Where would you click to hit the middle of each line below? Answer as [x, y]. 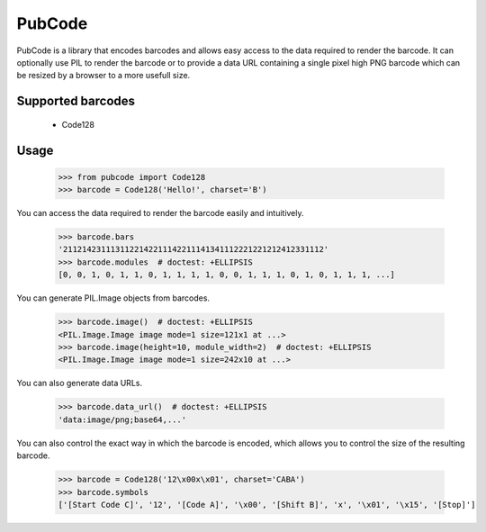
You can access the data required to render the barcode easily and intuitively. [161, 213]
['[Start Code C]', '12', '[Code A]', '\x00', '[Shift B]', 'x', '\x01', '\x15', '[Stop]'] [267, 505]
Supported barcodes [76, 101]
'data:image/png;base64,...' [122, 419]
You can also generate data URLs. [80, 383]
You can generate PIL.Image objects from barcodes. [113, 298]
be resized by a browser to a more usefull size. [103, 76]
